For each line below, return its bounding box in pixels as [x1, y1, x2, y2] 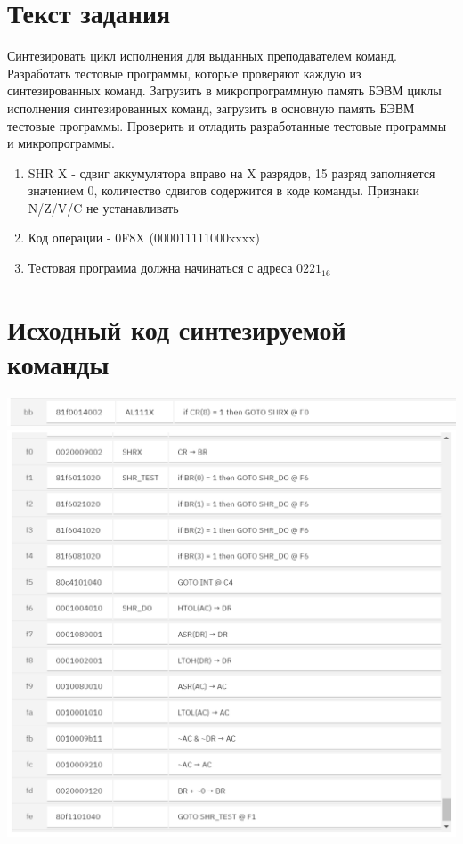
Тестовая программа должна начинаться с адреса [28, 258, 293, 277]
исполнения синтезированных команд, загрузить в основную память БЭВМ [7, 98, 415, 117]
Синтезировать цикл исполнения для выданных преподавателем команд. [7, 46, 397, 65]
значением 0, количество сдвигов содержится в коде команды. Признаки [28, 181, 419, 200]
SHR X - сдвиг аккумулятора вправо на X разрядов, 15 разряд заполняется [28, 163, 435, 182]
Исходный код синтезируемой [7, 310, 346, 347]
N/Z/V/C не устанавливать [28, 198, 179, 217]
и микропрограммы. [7, 134, 115, 152]
